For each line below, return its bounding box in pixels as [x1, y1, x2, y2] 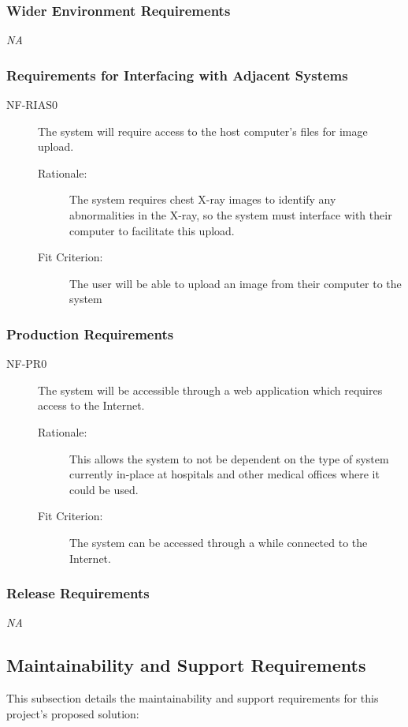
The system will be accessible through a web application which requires [38, 381, 383, 398]
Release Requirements [6, 583, 150, 603]
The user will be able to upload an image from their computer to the [69, 275, 402, 291]
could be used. [69, 481, 139, 497]
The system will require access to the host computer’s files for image [38, 122, 368, 139]
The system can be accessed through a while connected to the [69, 534, 368, 550]
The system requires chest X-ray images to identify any [69, 191, 336, 208]
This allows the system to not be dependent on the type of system [69, 450, 389, 467]
